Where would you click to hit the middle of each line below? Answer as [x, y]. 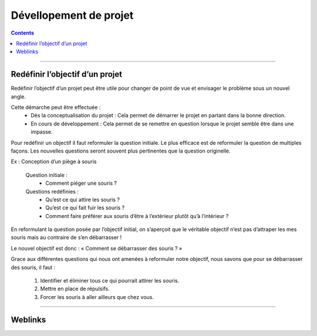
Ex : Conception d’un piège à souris [54, 162]
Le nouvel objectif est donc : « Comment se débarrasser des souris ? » [97, 248]
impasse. [42, 132]
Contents [23, 33]
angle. [18, 96]
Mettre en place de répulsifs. [75, 289]
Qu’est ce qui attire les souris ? [83, 199]
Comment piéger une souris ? [81, 183]
